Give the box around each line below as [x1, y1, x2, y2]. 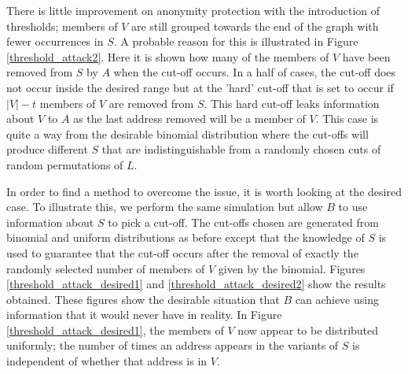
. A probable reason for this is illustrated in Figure [113, 33, 358, 50]
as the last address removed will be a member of [73, 110, 306, 127]
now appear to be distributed [237, 321, 379, 338]
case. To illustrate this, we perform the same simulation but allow [6, 198, 323, 215]
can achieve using [295, 291, 379, 307]
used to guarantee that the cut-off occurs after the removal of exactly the [6, 244, 358, 261]
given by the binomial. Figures [218, 260, 366, 276]
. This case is [315, 110, 379, 127]
